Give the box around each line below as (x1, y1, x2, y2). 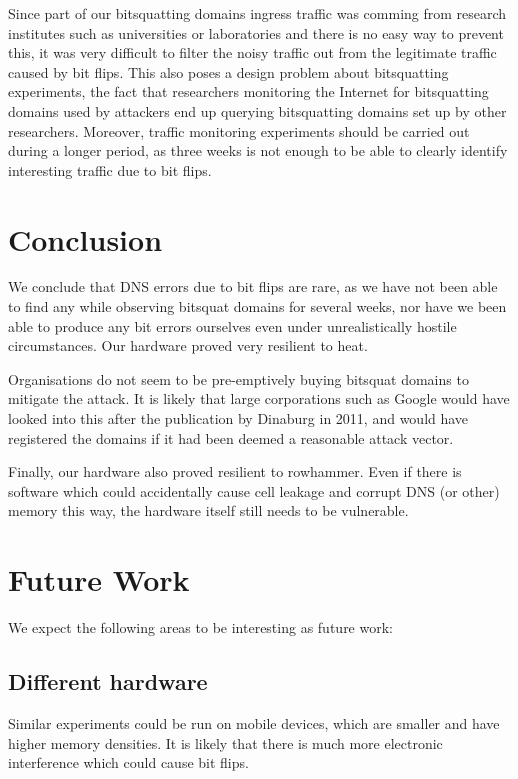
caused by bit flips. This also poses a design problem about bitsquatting (8, 61, 449, 82)
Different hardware (8, 666, 208, 697)
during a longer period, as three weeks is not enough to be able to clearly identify (8, 140, 508, 161)
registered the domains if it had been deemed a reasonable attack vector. (8, 427, 454, 448)
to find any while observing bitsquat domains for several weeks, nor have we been (8, 296, 507, 317)
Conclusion (8, 218, 163, 259)
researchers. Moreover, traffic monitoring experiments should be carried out (8, 120, 470, 141)
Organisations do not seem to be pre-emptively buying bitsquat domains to (8, 368, 469, 389)
